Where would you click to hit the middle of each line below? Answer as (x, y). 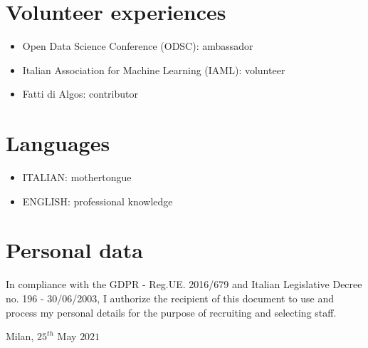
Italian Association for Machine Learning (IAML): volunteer (154, 70)
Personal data (74, 250)
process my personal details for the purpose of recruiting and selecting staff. (171, 312)
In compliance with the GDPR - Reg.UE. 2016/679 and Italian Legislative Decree (184, 284)
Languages (58, 143)
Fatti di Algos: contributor (80, 94)
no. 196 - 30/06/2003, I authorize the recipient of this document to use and (170, 298)
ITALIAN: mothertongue (77, 177)
